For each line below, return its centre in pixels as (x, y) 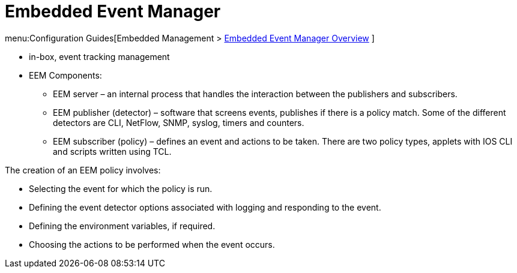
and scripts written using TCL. (112, 151)
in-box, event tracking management (99, 56)
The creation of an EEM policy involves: (83, 170)
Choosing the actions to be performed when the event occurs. (152, 244)
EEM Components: (65, 75)
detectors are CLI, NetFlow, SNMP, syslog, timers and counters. (179, 122)
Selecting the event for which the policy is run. (121, 188)
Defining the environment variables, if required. (122, 226)
